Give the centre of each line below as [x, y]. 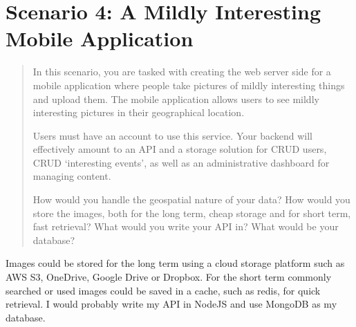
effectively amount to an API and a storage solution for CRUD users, [180, 149]
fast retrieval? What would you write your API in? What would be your [186, 226]
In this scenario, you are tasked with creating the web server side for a [182, 72]
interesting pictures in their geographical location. [139, 112]
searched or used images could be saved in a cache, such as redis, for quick [163, 290]
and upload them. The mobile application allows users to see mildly [176, 99]
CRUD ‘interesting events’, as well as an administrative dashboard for [181, 162]
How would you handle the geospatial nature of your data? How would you [191, 199]
